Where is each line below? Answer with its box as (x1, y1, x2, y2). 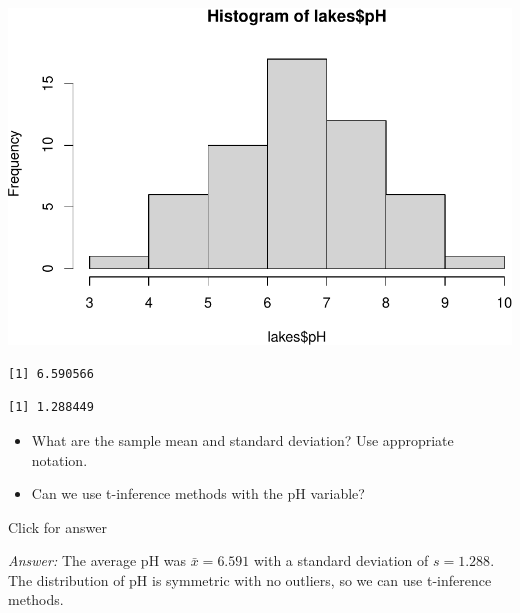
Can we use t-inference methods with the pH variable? (31, 483, 365, 504)
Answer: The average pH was (8, 550, 187, 571)
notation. (31, 449, 88, 470)
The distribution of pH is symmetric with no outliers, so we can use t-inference (8, 569, 492, 590)
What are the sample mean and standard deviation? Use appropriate (31, 429, 454, 450)
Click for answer (8, 516, 107, 537)
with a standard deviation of (253, 550, 429, 571)
